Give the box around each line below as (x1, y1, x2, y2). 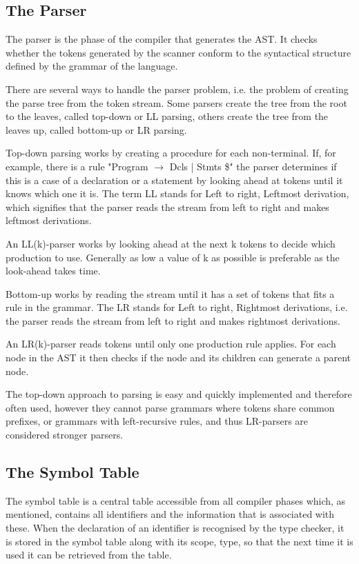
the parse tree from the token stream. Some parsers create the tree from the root (6, 95, 347, 110)
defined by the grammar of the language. (6, 59, 178, 73)
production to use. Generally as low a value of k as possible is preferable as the (6, 250, 340, 264)
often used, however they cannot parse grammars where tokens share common (6, 400, 335, 414)
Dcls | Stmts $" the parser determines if (169, 159, 337, 173)
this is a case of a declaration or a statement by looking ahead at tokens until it (6, 172, 343, 187)
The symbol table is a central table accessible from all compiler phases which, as (6, 493, 346, 507)
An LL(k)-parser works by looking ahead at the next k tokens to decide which (6, 236, 336, 250)
